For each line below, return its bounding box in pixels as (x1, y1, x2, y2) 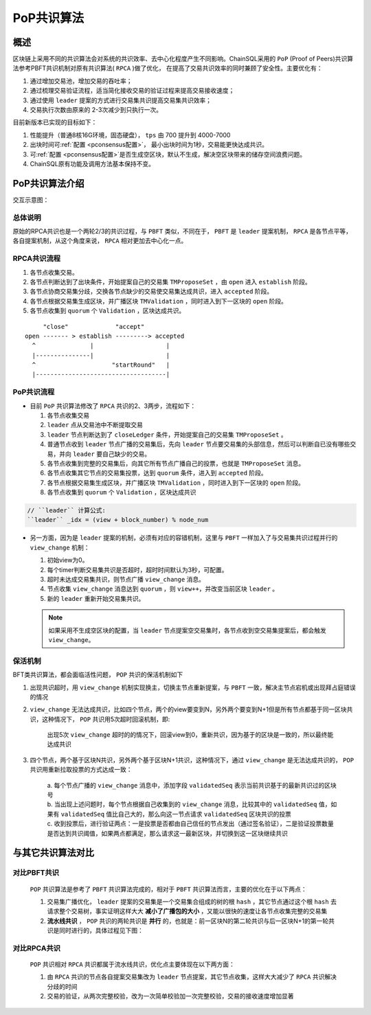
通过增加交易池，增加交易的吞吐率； (30, 76, 133, 85)
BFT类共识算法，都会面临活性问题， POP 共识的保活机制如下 (12, 670, 183, 679)
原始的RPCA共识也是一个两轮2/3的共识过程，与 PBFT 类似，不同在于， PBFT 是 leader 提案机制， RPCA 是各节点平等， (12, 227, 352, 236)
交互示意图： (12, 196, 49, 204)
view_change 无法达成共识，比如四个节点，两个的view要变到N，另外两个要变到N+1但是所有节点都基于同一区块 (30, 705, 347, 714)
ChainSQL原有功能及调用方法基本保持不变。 (30, 159, 155, 168)
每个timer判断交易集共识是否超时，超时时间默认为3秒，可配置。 (47, 565, 228, 573)
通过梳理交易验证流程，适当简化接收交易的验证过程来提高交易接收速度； (30, 87, 235, 95)
